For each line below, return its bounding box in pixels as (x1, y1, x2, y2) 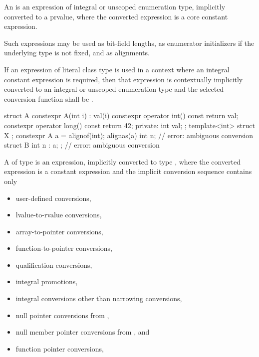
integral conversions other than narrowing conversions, (15, 293, 182, 304)
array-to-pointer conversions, (15, 226, 103, 236)
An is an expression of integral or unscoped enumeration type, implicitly (4, 1, 226, 11)
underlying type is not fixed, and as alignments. (4, 47, 150, 58)
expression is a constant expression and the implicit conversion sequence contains (4, 166, 252, 177)
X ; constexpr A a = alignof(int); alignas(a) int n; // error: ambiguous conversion (4, 130, 254, 140)
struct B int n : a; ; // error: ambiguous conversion (4, 140, 160, 150)
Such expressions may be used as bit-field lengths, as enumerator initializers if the (4, 37, 255, 48)
